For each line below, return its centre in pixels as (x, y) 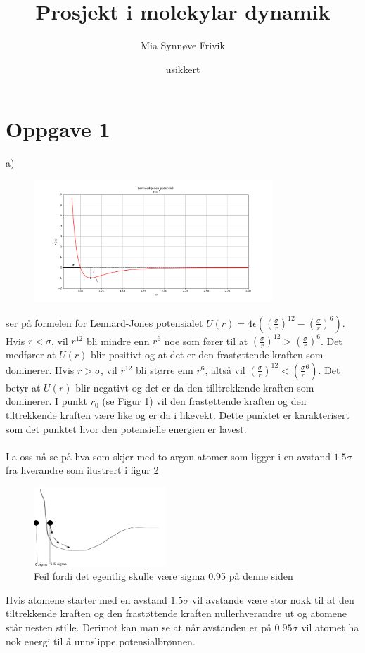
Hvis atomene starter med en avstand (87, 599)
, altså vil (225, 369)
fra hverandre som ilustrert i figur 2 (82, 470)
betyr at (23, 387)
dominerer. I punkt (46, 401)
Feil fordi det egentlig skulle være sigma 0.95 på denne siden (164, 576)
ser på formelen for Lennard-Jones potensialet (104, 322)
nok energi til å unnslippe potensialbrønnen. (101, 641)
